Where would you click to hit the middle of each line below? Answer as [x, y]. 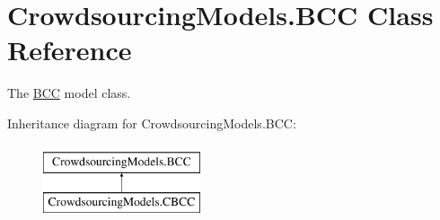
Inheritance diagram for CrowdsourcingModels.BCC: [152, 123]
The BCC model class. [69, 93]
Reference [70, 50]
